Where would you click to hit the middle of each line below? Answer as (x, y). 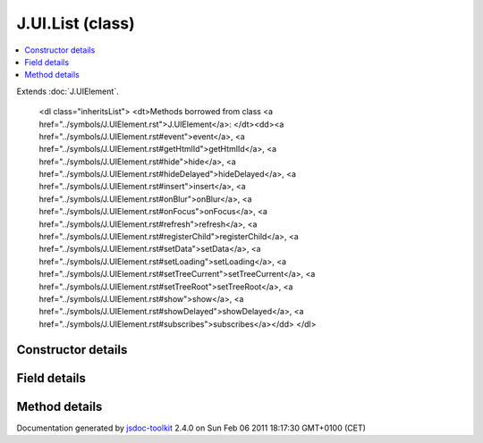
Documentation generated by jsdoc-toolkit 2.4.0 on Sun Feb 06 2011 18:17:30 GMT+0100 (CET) (191, 428)
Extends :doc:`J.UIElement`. (68, 91)
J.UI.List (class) (76, 23)
